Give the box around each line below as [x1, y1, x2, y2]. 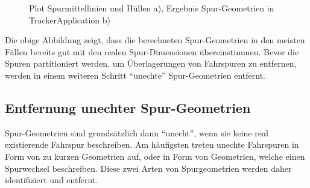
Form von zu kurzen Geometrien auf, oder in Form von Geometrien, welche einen [5, 150, 305, 162]
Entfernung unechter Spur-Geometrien [5, 98, 251, 117]
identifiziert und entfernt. [5, 174, 98, 186]
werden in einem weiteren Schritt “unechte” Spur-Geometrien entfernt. [5, 68, 265, 81]
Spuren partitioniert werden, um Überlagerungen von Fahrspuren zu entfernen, [5, 57, 297, 70]
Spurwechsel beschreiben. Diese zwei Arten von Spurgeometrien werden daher [5, 162, 292, 174]
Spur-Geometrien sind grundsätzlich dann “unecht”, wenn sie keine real [5, 126, 268, 139]
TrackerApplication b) [29, 13, 111, 26]
